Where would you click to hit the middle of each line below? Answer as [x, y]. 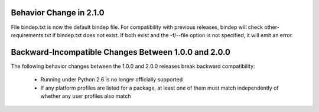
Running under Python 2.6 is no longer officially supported [112, 80]
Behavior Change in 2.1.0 [58, 13]
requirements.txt [31, 35]
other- [272, 27]
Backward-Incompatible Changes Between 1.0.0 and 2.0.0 [121, 52]
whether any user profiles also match [86, 96]
